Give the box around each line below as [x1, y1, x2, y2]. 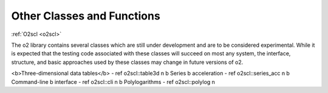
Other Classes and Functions [11, 9, 160, 22]
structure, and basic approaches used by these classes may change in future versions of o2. [11, 58, 244, 66]
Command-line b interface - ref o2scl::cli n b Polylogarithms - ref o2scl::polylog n [11, 78, 216, 85]
